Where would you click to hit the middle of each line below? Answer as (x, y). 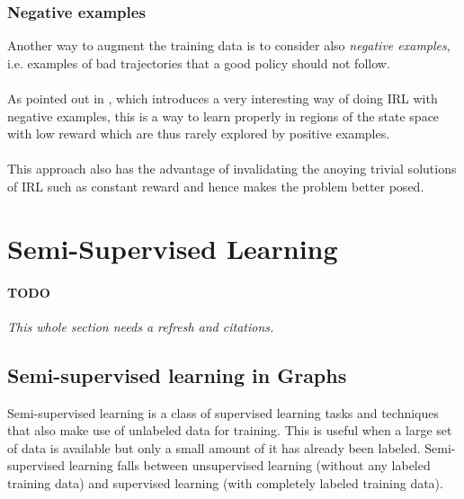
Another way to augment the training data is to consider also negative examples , (229, 45)
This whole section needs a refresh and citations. (141, 326)
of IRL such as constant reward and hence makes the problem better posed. (216, 186)
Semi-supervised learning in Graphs (177, 374)
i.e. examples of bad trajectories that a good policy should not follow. (199, 62)
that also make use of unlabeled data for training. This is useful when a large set (230, 430)
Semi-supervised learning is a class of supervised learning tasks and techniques (223, 412)
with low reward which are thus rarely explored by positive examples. (199, 134)
